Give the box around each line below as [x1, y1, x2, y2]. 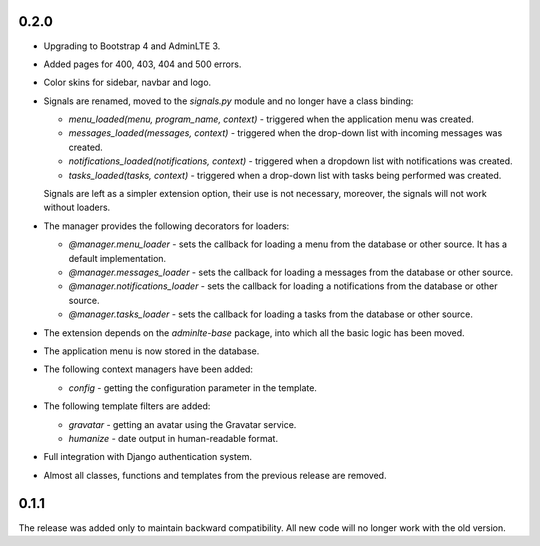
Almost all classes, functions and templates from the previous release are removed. [43, 469, 387, 481]
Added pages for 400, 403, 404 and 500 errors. [43, 58, 242, 70]
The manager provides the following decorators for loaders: [43, 220, 290, 232]
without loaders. [43, 201, 111, 214]
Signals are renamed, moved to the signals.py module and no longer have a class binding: [43, 95, 414, 107]
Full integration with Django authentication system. [43, 451, 253, 463]
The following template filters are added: [43, 400, 211, 412]
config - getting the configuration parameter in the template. [68, 381, 317, 394]
